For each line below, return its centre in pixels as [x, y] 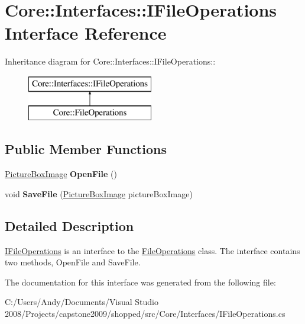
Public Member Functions [86, 149]
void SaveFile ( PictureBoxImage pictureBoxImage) [99, 193]
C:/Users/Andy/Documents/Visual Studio [82, 302]
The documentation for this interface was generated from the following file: [140, 282]
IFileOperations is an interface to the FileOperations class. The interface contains [152, 250]
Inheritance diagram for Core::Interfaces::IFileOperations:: [110, 61]
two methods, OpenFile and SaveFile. [73, 262]
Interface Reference [86, 33]
